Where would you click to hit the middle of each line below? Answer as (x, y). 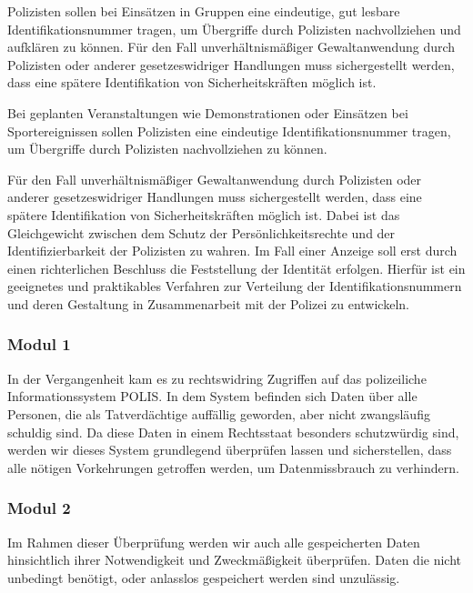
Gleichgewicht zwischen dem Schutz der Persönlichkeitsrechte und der (201, 232)
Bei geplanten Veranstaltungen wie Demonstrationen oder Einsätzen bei (208, 112)
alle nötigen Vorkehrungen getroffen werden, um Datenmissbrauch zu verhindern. (233, 467)
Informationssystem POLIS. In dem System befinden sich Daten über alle (212, 396)
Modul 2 (39, 508)
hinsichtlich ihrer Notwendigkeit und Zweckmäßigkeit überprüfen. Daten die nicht (235, 560)
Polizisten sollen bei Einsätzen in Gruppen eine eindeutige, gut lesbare (204, 11)
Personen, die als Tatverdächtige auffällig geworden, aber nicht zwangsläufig (219, 413)
